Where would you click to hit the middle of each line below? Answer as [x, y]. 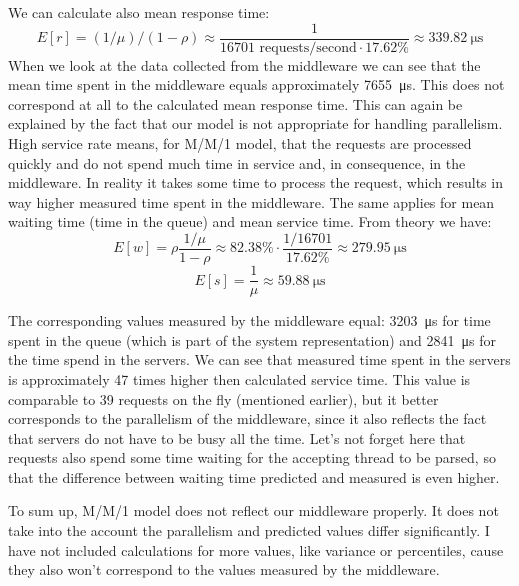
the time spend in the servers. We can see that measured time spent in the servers [259, 359]
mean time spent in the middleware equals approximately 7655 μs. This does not [256, 84]
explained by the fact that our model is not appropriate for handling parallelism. [255, 123]
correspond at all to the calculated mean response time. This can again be [235, 103]
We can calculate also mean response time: [139, 12]
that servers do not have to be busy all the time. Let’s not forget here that [237, 437]
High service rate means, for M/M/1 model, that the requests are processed [240, 143]
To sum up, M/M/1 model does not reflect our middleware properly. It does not [253, 510]
